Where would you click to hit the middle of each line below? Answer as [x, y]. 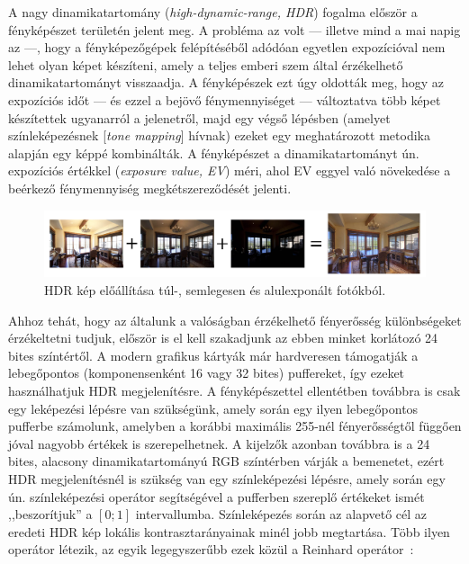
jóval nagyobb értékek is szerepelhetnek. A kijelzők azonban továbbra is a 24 [219, 443]
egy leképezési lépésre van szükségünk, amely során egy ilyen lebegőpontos [213, 408]
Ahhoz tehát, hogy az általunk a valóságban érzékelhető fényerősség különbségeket [235, 320]
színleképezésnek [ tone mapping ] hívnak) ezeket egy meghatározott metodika [219, 135]
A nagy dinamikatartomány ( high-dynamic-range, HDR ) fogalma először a [213, 12]
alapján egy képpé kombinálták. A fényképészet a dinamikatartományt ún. [214, 152]
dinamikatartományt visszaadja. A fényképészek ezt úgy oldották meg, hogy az [226, 82]
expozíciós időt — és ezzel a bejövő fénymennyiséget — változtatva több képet [225, 99]
